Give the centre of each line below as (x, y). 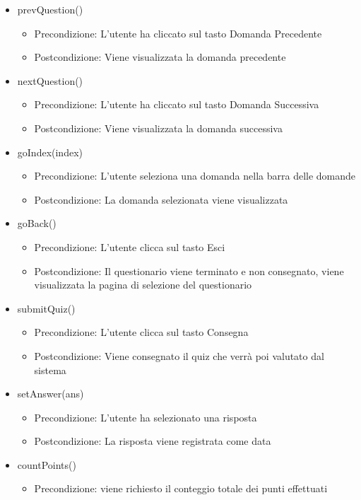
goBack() (37, 223)
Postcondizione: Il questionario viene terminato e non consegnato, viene (189, 271)
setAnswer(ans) (51, 394)
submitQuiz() (46, 308)
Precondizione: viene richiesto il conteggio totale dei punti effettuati (181, 488)
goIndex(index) (50, 152)
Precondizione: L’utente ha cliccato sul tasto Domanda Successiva (177, 104)
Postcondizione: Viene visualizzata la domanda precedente (160, 57)
